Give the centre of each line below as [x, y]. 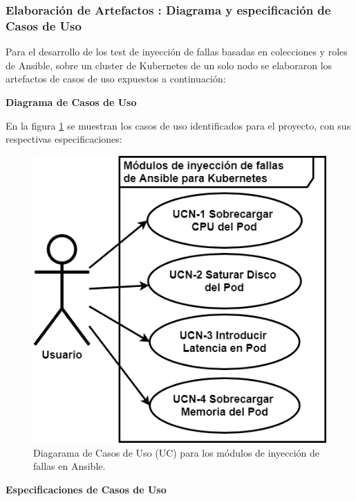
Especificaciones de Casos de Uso [86, 489]
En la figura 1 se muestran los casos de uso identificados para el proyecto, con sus [178, 125]
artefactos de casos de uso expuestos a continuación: [116, 79]
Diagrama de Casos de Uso [71, 102]
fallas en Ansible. [69, 466]
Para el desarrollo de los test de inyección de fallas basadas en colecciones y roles [177, 52]
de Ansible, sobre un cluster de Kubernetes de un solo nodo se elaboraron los [169, 65]
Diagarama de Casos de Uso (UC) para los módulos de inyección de [176, 452]
